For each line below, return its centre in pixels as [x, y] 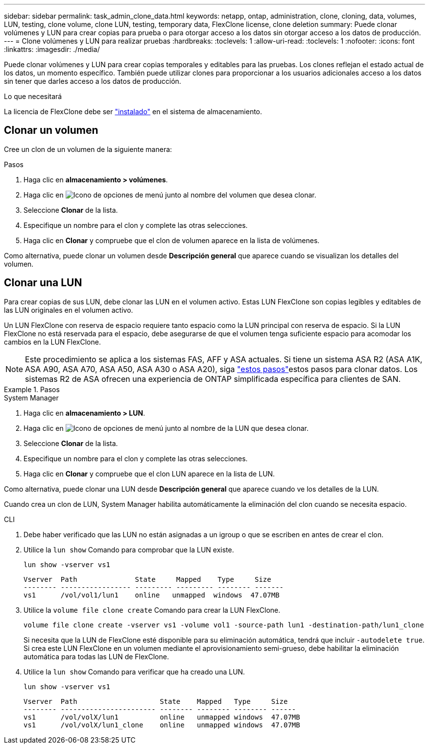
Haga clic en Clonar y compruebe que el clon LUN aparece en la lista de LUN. [149, 474]
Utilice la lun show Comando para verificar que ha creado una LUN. [134, 672]
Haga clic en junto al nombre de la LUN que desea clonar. [166, 428]
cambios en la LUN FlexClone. [52, 342]
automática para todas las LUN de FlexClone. [96, 656]
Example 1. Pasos [32, 389]
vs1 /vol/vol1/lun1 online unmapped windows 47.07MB [152, 595]
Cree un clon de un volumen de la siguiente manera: [88, 149]
